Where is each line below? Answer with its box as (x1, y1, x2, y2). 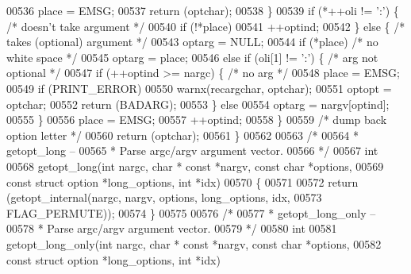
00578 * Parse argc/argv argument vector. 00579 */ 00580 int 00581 (6, 220, 337, 237)
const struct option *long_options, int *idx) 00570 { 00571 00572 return (6, 173, 359, 190)
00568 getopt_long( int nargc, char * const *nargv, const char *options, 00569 (6, 157, 384, 174)
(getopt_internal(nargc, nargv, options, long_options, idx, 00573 (6, 189, 322, 206)
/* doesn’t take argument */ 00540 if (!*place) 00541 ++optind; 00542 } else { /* (6, 17, 405, 34)
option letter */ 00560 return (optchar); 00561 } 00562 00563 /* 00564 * (6, 126, 359, 143)
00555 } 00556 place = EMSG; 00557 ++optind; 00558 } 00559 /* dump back (6, 111, 387, 128)
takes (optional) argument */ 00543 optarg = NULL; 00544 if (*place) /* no (6, 33, 378, 50)
